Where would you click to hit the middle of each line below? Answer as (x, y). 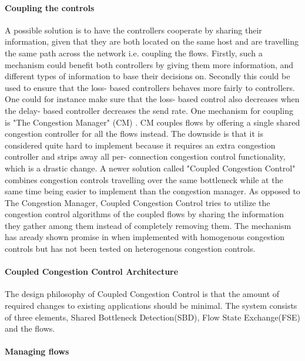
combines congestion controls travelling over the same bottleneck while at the (144, 179)
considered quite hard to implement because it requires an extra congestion (140, 145)
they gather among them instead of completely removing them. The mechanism (148, 225)
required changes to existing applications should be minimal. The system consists (151, 306)
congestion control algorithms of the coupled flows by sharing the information (144, 214)
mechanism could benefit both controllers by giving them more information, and (149, 64)
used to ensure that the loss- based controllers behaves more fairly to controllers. (150, 87)
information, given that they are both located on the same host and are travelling (152, 41)
